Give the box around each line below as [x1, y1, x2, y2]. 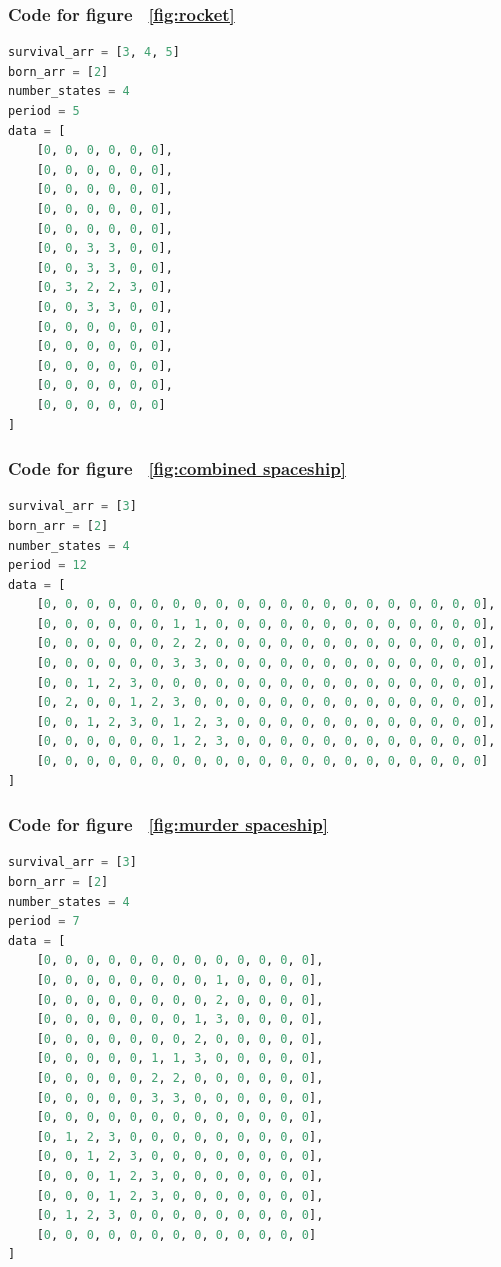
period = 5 [8, 104, 80, 118]
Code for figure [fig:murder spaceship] [8, 812, 328, 837]
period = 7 [8, 914, 80, 929]
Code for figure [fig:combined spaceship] [8, 456, 346, 481]
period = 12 [8, 558, 87, 573]
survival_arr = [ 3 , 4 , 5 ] [8, 45, 180, 60]
